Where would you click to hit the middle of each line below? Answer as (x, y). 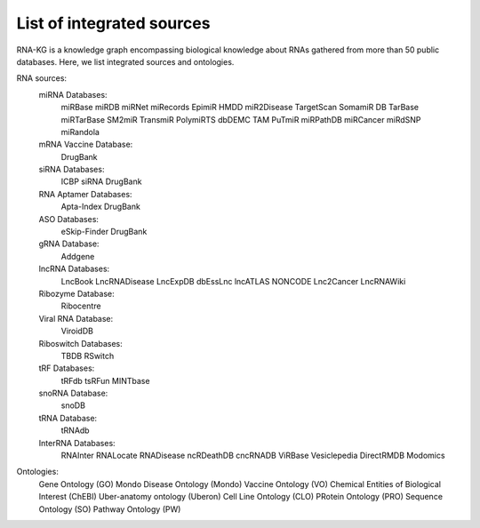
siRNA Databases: (72, 170)
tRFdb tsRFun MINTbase (105, 380)
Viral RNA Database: (76, 318)
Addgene (78, 256)
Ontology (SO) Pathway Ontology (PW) (110, 509)
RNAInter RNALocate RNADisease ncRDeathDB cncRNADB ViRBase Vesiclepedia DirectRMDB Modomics (253, 456)
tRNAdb (75, 430)
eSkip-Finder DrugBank (104, 232)
